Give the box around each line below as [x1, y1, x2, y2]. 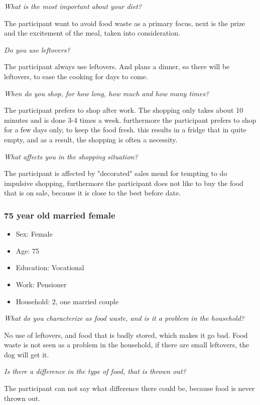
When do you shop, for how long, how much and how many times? [4, 88, 209, 98]
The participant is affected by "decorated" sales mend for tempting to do [4, 168, 227, 178]
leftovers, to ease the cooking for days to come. [4, 71, 148, 81]
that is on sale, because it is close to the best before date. [4, 187, 181, 198]
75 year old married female [4, 209, 115, 221]
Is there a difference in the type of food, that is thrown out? [4, 366, 186, 376]
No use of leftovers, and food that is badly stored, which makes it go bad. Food [4, 329, 248, 340]
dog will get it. [4, 349, 49, 359]
